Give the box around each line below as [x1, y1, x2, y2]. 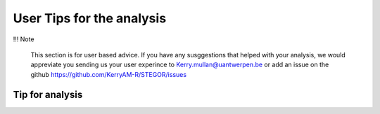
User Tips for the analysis [13, 10, 167, 26]
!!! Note [13, 35, 34, 43]
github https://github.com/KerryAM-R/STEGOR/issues [30, 70, 186, 78]
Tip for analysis [13, 88, 83, 101]
